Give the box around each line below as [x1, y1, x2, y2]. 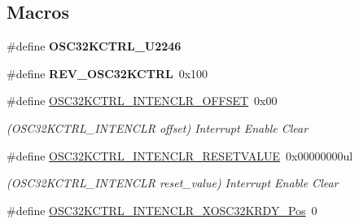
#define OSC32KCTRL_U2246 [7, 37, 182, 55]
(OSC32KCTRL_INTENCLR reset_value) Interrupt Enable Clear [7, 174, 339, 191]
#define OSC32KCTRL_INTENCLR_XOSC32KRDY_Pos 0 [7, 201, 317, 218]
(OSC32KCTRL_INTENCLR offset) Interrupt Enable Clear [7, 119, 309, 136]
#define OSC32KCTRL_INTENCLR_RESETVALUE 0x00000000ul [7, 147, 353, 164]
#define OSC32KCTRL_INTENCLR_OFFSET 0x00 [7, 92, 278, 109]
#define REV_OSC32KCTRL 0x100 [7, 64, 208, 81]
